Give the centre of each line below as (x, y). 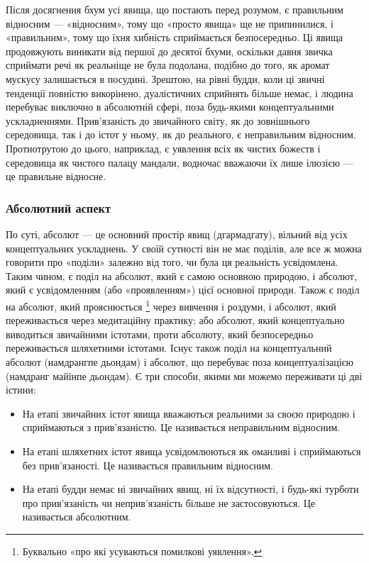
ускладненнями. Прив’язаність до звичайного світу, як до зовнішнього (158, 120)
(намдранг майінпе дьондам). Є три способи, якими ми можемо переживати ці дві (184, 375)
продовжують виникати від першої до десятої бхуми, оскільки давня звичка (169, 51)
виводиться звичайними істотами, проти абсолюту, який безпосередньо (160, 334)
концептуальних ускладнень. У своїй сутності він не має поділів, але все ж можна (184, 248)
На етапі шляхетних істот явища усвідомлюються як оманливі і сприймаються (192, 451)
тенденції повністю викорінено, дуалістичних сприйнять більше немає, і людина (180, 93)
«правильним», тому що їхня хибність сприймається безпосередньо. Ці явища (175, 37)
